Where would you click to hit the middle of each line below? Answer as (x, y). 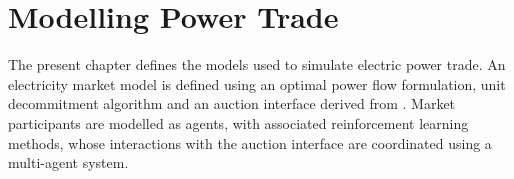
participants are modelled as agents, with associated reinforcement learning (238, 122)
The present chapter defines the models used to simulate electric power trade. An (257, 64)
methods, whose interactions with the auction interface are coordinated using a (250, 142)
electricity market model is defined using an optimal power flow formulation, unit (257, 83)
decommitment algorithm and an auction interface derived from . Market (232, 103)
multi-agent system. (68, 162)
